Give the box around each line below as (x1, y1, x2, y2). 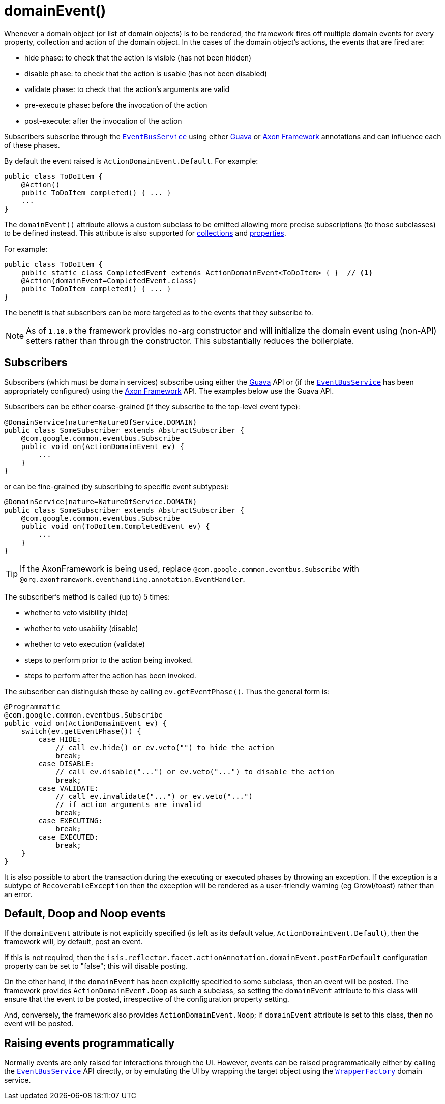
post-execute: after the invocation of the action (24, 116, 182, 125)
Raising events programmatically (4, 1036, 175, 1050)
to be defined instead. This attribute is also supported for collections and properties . (4, 228, 286, 237)
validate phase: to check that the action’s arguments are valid (24, 84, 230, 94)
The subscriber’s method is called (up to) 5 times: (4, 592, 170, 601)
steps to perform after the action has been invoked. (24, 671, 196, 680)
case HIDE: (38, 735, 81, 743)
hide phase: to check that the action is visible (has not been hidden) (24, 53, 252, 62)
